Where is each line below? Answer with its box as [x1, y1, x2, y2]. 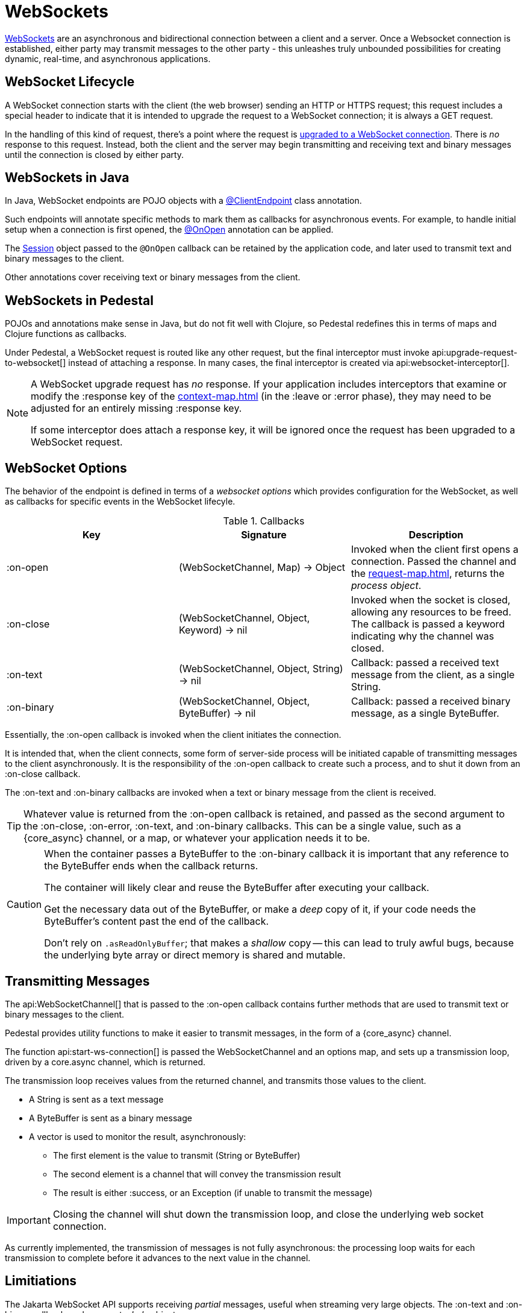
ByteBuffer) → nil [178, 707, 256, 720]
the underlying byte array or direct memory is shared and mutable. [44, 949, 346, 962]
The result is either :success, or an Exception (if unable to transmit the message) [53, 1187, 373, 1198]
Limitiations [5, 1273, 77, 1289]
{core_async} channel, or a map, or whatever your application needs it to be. [23, 832, 370, 845]
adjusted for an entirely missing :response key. [31, 402, 242, 415]
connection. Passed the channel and [351, 555, 517, 568]
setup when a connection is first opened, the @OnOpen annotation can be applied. [5, 224, 334, 235]
